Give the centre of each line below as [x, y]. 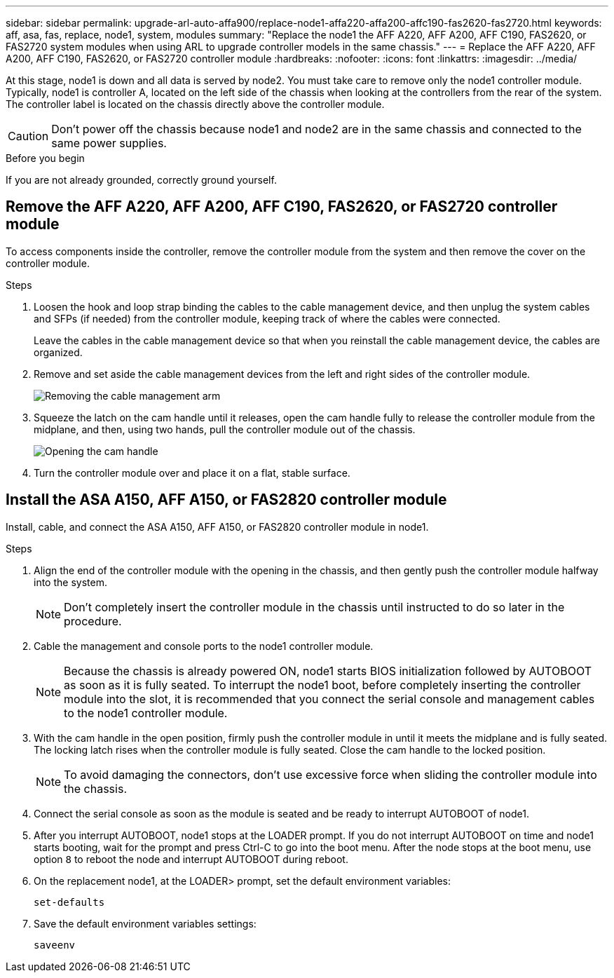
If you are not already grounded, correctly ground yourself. [141, 180]
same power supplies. [109, 143]
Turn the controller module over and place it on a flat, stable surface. [192, 473]
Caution [28, 136]
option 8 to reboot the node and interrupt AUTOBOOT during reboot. [191, 859]
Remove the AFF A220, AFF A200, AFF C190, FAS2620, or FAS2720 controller [282, 207]
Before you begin [45, 158]
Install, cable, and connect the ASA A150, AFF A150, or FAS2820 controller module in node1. [217, 527]
